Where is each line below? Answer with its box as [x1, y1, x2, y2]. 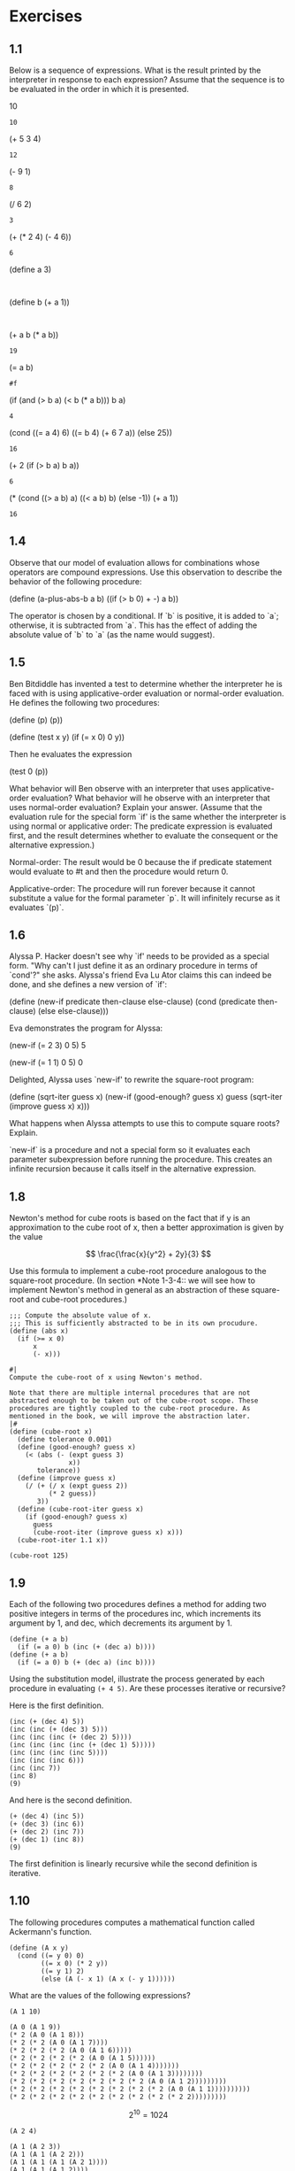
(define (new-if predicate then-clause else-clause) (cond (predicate [9, 996, 256, 1007]
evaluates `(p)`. [9, 901, 64, 913]
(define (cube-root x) [9, 1427, 93, 1436]
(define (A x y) [9, 1943, 69, 1952]
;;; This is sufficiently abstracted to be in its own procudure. [9, 1319, 259, 1328]
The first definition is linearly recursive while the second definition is [9, 1858, 258, 1869]
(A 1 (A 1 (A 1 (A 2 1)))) [9, 2158, 109, 2167]
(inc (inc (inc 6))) [9, 1756, 86, 1765]
